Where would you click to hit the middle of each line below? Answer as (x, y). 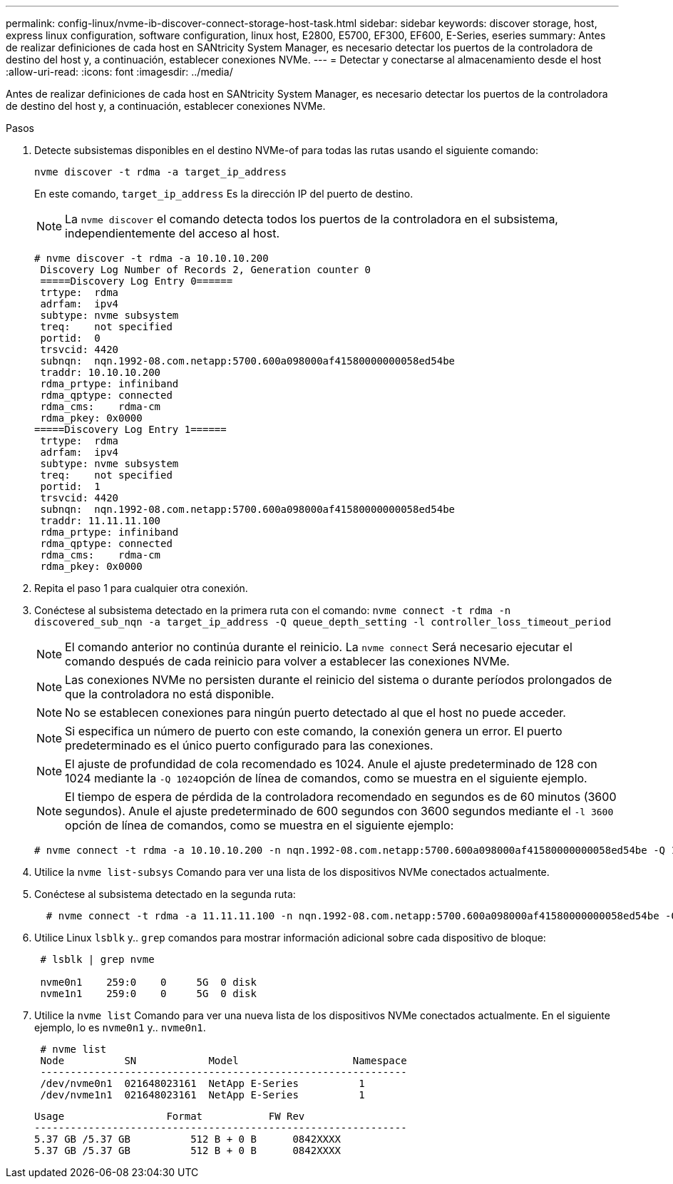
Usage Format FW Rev (170, 1116)
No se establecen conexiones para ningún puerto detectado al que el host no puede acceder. (315, 713)
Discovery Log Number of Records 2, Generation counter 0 (206, 270)
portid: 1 (70, 486)
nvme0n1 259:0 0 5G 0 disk (148, 982)
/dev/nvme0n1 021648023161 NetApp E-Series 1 (202, 1083)
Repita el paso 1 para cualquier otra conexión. (141, 588)
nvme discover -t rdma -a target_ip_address (161, 172)
